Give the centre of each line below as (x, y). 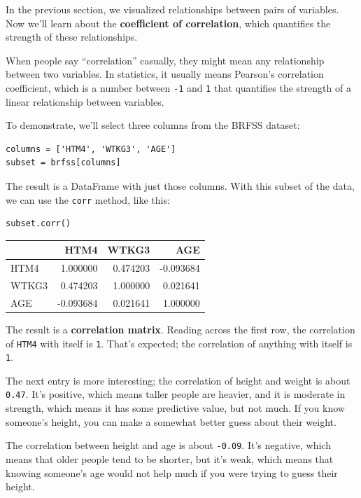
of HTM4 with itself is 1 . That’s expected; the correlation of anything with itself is (179, 343)
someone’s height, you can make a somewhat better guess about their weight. (171, 421)
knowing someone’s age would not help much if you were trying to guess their (172, 472)
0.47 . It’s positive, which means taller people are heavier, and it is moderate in (176, 394)
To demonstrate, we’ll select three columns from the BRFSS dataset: (153, 125)
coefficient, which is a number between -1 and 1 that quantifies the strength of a (178, 87)
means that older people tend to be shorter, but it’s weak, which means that (170, 458)
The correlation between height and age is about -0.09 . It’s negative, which (168, 445)
